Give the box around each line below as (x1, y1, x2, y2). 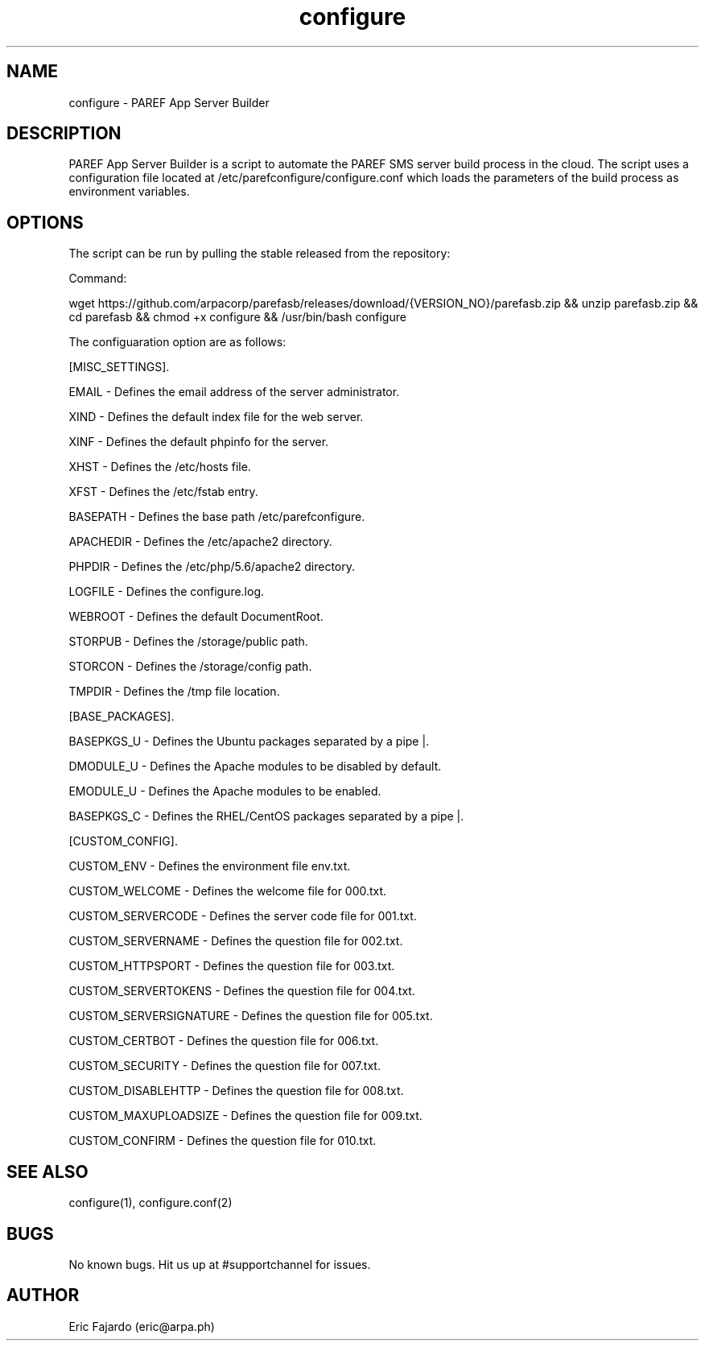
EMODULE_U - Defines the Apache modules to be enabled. (68, 784, 381, 799)
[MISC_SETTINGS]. (68, 360, 170, 374)
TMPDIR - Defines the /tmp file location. (68, 684, 280, 699)
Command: (68, 271, 127, 286)
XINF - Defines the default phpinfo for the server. (68, 435, 329, 449)
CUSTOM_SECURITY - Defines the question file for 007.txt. (68, 1059, 381, 1073)
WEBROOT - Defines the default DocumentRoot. (68, 609, 324, 624)
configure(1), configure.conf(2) (68, 1196, 233, 1210)
